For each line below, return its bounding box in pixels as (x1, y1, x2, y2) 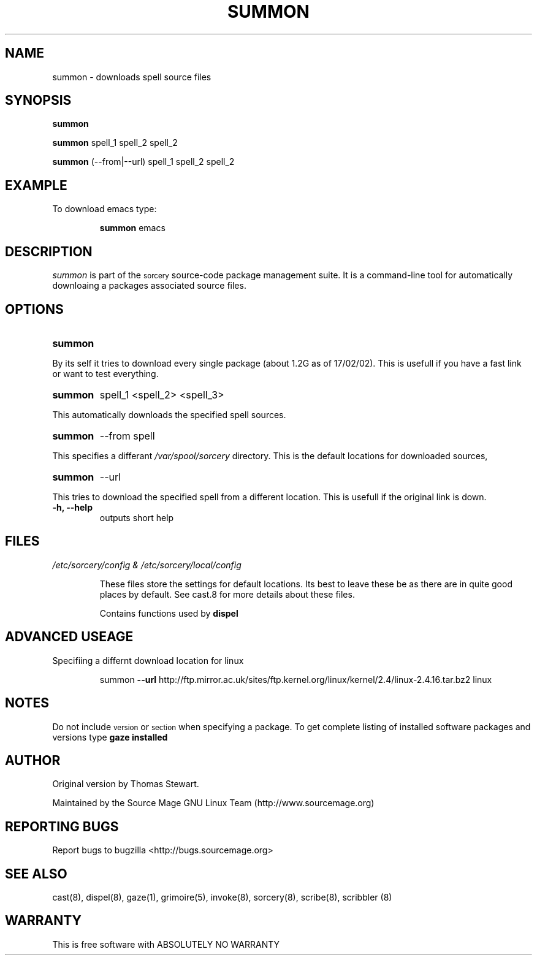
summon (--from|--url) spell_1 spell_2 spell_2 (52, 156, 235, 167)
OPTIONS (5, 301, 64, 317)
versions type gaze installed (52, 731, 168, 742)
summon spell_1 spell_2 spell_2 (52, 137, 178, 148)
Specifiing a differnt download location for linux (52, 655, 244, 666)
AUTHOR (5, 752, 61, 768)
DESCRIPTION (5, 243, 93, 259)
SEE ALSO (5, 866, 67, 882)
